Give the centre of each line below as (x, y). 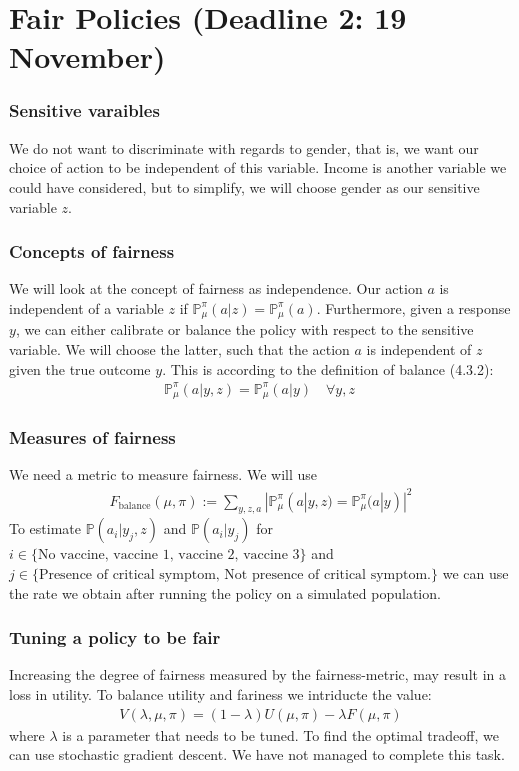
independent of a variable (86, 307)
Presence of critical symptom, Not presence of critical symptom (233, 574)
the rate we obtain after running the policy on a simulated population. (225, 592)
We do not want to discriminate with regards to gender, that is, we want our (244, 147)
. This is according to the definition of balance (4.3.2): (328, 368)
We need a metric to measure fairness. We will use (163, 474)
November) (87, 56)
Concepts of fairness (92, 251)
